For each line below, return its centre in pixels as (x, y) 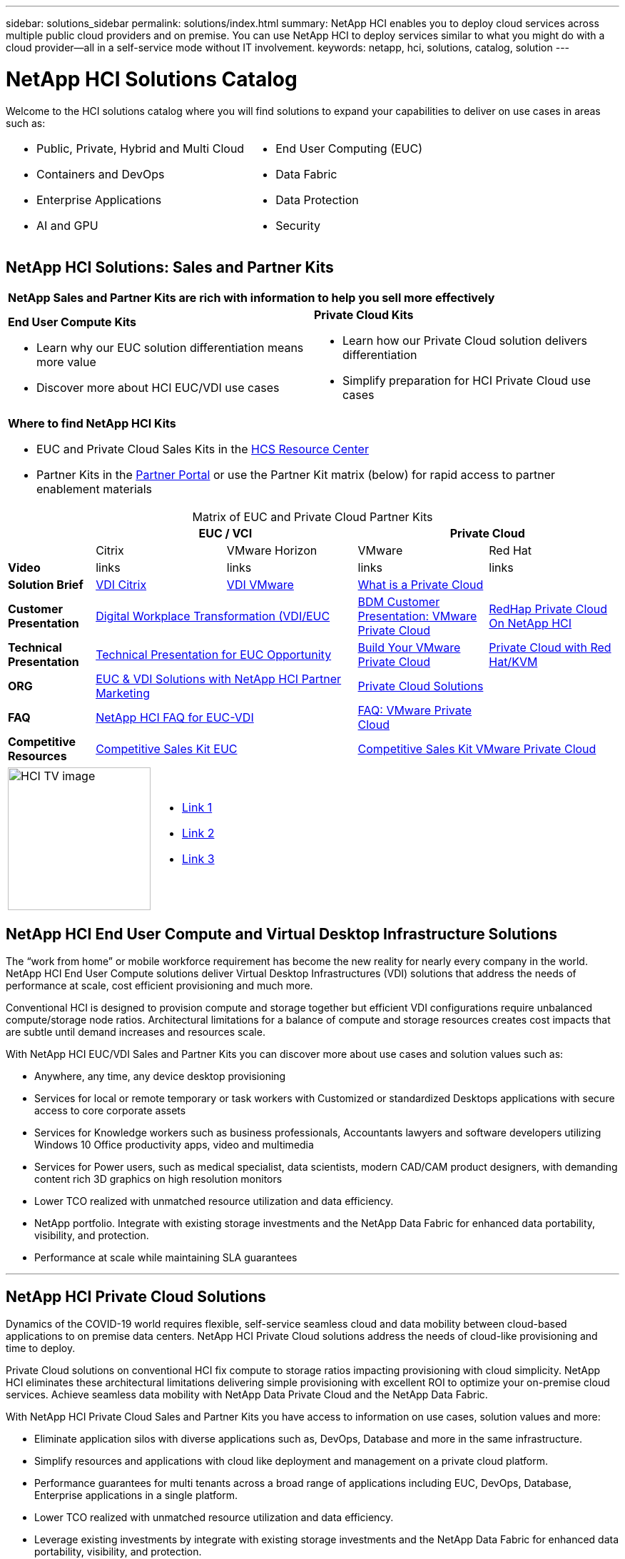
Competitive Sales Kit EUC (167, 749)
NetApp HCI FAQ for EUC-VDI (175, 718)
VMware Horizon (272, 551)
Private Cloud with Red (550, 648)
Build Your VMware (409, 648)
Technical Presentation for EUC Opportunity (214, 655)
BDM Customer (399, 602)
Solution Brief (46, 585)
